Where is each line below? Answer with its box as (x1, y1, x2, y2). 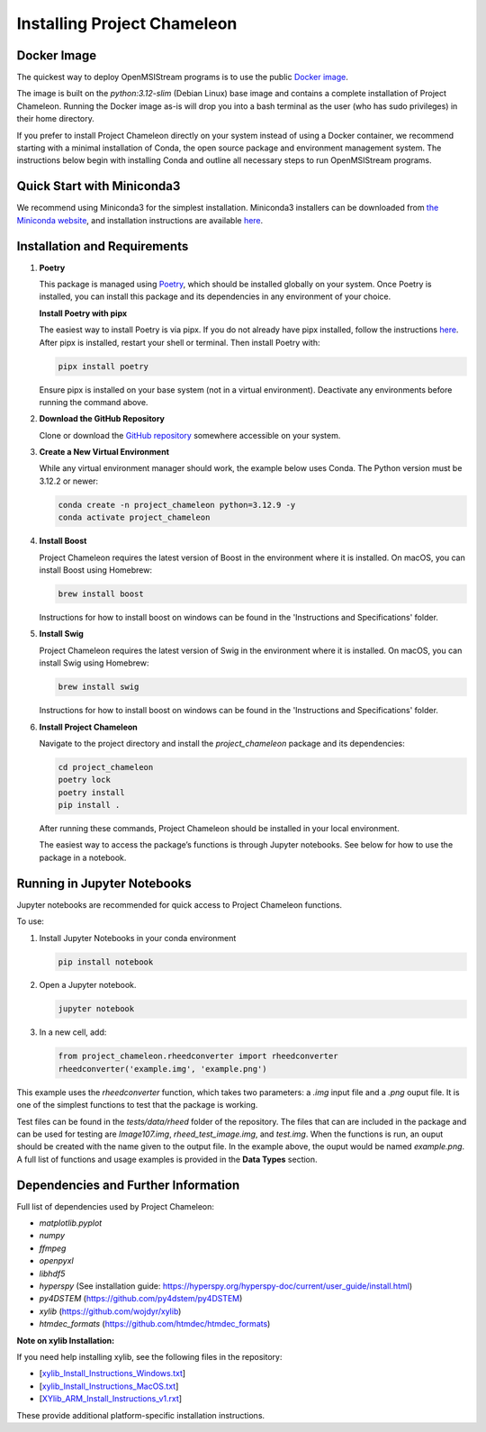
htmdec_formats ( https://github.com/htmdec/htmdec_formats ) (39, 1319, 271, 1329)
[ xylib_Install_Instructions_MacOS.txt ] (39, 1381, 179, 1391)
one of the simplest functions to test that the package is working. (16, 1100, 258, 1110)
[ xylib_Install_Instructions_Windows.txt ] (39, 1368, 186, 1379)
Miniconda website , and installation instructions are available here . (16, 214, 264, 225)
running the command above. (39, 396, 148, 407)
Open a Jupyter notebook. (39, 980, 137, 991)
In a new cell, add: (39, 1027, 107, 1038)
